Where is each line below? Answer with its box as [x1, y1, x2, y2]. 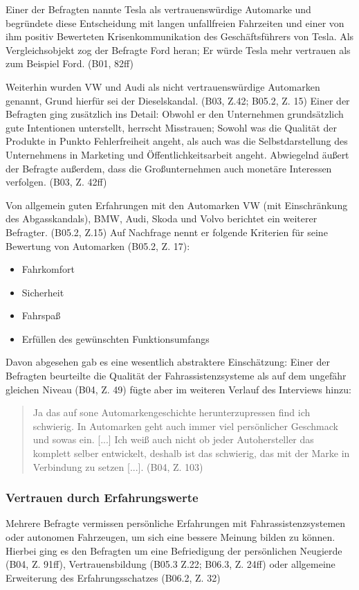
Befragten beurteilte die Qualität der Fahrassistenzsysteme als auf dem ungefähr [6, 368, 347, 383]
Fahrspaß [21, 308, 61, 323]
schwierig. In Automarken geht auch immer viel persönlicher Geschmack [33, 418, 338, 433]
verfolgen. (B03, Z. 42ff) [6, 175, 107, 189]
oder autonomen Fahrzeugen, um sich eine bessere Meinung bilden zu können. [6, 530, 335, 544]
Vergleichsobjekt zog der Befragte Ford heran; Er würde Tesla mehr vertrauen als [6, 42, 351, 57]
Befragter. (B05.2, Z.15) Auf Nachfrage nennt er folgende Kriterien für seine [6, 224, 328, 239]
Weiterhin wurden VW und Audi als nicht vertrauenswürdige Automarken [6, 79, 320, 93]
